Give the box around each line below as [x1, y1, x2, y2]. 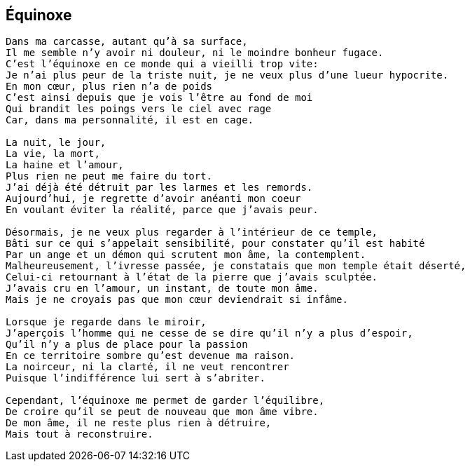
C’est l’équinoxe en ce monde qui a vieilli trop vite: [6, 58, 319, 70]
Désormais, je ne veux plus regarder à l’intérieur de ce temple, [6, 226, 378, 238]
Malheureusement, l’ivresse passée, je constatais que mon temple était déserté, [6, 260, 466, 272]
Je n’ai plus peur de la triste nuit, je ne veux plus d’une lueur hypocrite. [6, 69, 449, 81]
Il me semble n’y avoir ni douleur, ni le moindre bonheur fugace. [6, 47, 384, 59]
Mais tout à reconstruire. [6, 428, 153, 440]
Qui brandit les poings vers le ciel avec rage [6, 103, 272, 115]
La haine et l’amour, [6, 159, 124, 171]
